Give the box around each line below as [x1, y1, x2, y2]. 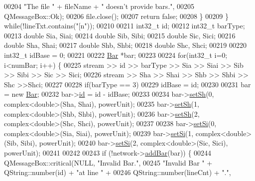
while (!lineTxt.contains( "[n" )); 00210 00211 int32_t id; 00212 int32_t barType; [4, 20, 245, 31]
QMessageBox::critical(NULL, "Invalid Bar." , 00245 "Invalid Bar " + [4, 157, 213, 168]
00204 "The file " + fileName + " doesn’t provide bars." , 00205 [4, 1, 195, 11]
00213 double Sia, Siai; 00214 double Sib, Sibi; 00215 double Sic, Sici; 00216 [4, 30, 236, 40]
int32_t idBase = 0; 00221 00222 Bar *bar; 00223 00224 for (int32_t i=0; [4, 49, 228, 60]
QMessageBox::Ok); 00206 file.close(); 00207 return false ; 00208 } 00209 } [4, 10, 229, 21]
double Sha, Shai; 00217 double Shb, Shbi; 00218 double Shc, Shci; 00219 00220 [4, 40, 247, 50]
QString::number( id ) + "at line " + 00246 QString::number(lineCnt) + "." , [4, 167, 231, 178]
